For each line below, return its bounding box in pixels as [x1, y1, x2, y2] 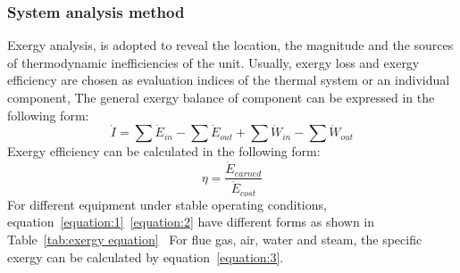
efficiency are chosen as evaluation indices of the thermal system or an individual [7, 70, 450, 89]
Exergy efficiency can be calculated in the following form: [7, 142, 321, 161]
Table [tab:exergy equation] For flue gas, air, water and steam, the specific [7, 229, 422, 248]
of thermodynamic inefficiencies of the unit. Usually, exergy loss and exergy [7, 53, 420, 71]
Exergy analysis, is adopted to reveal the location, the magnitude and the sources [7, 36, 454, 54]
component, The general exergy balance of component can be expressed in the [7, 88, 435, 106]
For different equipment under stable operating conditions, [7, 194, 327, 213]
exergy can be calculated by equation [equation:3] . [7, 247, 284, 266]
